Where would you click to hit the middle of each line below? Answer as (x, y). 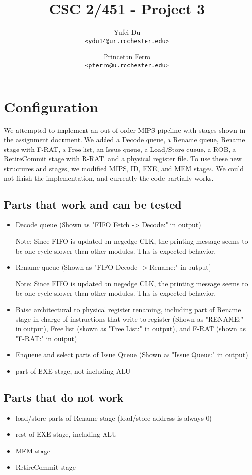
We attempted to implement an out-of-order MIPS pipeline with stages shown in (125, 130)
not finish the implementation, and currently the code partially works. (109, 178)
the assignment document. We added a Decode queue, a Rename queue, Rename (125, 140)
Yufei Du (127, 32)
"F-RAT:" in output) (46, 338)
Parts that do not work (64, 397)
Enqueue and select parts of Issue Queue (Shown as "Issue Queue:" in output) (132, 355)
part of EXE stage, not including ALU (73, 371)
